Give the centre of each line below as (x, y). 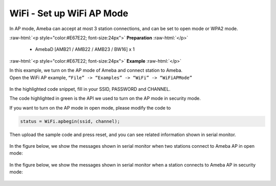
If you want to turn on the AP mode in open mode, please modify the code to (90, 108)
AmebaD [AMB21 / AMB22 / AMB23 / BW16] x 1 (85, 49)
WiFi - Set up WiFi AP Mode (69, 13)
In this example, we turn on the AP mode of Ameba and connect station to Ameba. (96, 70)
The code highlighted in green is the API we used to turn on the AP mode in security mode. (105, 98)
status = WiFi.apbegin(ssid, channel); (70, 121)
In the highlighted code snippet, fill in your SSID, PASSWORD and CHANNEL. (90, 89)
